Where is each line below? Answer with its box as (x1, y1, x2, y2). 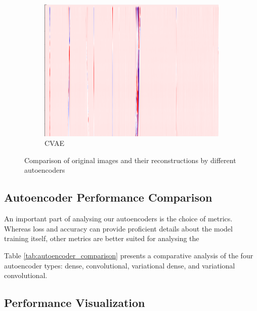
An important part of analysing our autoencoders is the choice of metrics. (4, 213, 233, 224)
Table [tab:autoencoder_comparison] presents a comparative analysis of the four (4, 250, 253, 260)
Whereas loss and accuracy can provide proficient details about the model (4, 223, 233, 234)
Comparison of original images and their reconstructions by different (24, 154, 236, 165)
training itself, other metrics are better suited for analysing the (4, 233, 199, 244)
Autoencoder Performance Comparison (4, 189, 212, 205)
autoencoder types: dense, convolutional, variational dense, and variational (4, 260, 235, 270)
